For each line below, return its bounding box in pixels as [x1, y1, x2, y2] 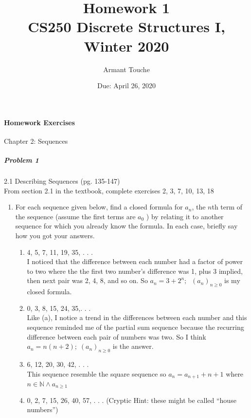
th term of [212, 202, 243, 212]
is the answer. [112, 341, 154, 351]
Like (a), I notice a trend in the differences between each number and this [27, 312, 247, 323]
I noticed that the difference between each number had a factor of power [27, 256, 243, 266]
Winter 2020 [84, 36, 169, 56]
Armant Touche [103, 64, 150, 74]
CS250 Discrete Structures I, [28, 17, 225, 37]
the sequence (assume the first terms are [15, 211, 136, 221]
